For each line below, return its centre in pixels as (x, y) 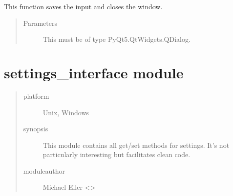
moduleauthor (44, 170)
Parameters (40, 23)
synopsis (36, 129)
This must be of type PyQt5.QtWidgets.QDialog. (116, 39)
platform (36, 96)
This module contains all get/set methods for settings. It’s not (136, 145)
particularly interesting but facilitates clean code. (116, 154)
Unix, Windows (66, 112)
